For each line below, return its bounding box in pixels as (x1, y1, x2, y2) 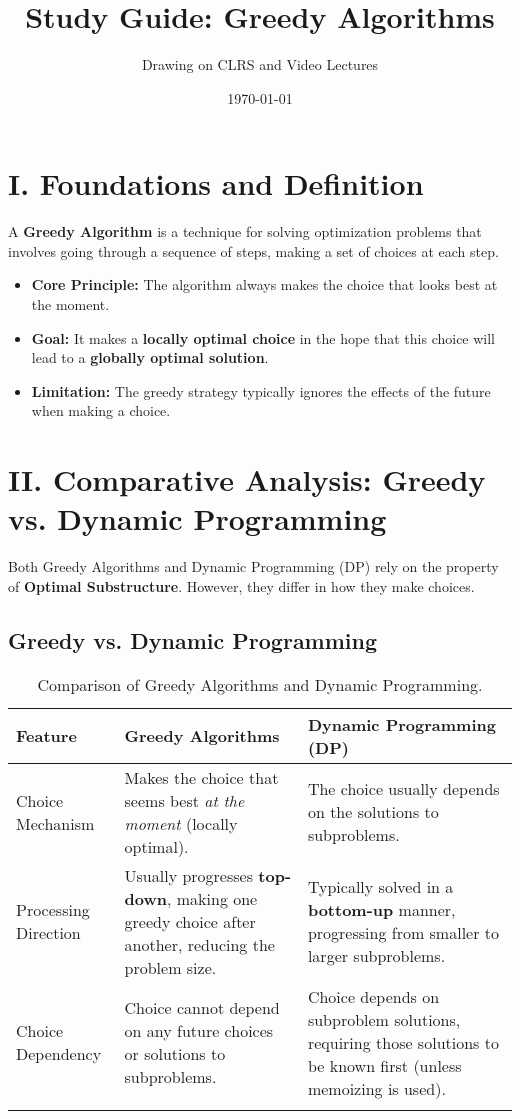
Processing (16, 898, 90, 922)
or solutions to (124, 1042, 226, 1066)
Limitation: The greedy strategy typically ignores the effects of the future (31, 380, 491, 401)
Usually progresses (124, 863, 253, 887)
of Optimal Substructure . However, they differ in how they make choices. (8, 575, 475, 596)
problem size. (124, 955, 217, 979)
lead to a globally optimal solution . (31, 347, 269, 368)
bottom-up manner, (307, 898, 456, 922)
